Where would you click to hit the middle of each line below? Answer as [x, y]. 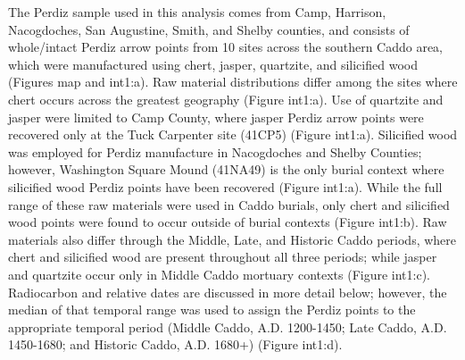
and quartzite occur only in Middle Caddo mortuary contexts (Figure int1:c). [220, 274]
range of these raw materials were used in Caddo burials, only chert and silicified [229, 204]
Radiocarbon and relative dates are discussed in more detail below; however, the [228, 292]
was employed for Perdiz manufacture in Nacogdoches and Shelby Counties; [215, 151]
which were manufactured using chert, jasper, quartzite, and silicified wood [213, 64]
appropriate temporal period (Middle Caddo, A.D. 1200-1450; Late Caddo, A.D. [228, 327]
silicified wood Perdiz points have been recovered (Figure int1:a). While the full [225, 186]
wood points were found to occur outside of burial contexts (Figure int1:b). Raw [228, 222]
